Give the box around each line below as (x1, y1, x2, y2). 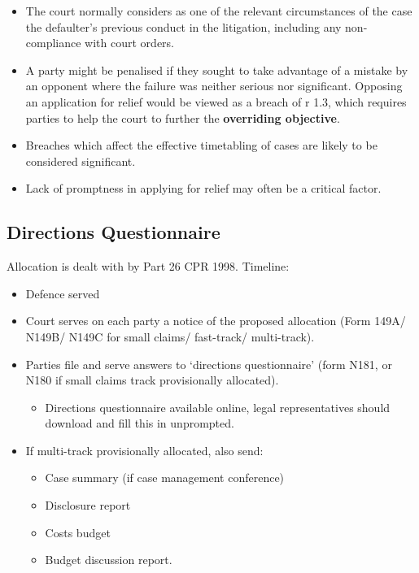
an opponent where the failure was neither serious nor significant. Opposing (25, 77, 403, 94)
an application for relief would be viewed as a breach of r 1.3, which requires (25, 93, 407, 110)
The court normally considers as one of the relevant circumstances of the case (25, 2, 412, 19)
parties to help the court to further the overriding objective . (25, 109, 340, 126)
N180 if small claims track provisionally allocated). (25, 371, 279, 389)
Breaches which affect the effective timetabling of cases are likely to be (25, 137, 378, 154)
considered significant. (25, 152, 136, 169)
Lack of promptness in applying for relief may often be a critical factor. (25, 180, 382, 197)
